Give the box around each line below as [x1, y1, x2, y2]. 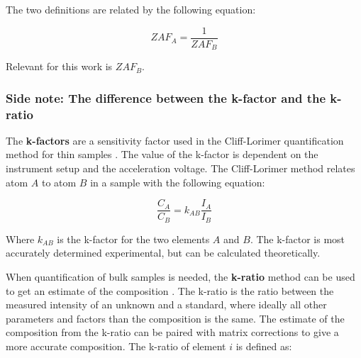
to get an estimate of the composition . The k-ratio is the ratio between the [6, 283, 334, 298]
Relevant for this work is [6, 59, 113, 74]
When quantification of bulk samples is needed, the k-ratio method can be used [6, 269, 355, 284]
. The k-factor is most [250, 231, 345, 246]
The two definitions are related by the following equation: [6, 2, 256, 16]
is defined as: [235, 338, 292, 353]
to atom [41, 174, 77, 189]
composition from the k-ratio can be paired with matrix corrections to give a [6, 325, 339, 340]
